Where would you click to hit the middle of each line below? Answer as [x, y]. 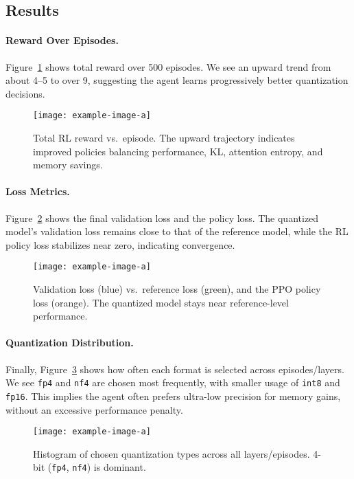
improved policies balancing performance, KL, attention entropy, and [178, 151]
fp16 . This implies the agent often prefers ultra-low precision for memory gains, [173, 396]
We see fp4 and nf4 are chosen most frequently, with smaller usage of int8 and [173, 382]
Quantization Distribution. [70, 343]
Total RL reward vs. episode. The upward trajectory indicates [164, 138]
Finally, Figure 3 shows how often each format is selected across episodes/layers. [175, 369]
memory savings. [68, 165]
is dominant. [120, 467]
